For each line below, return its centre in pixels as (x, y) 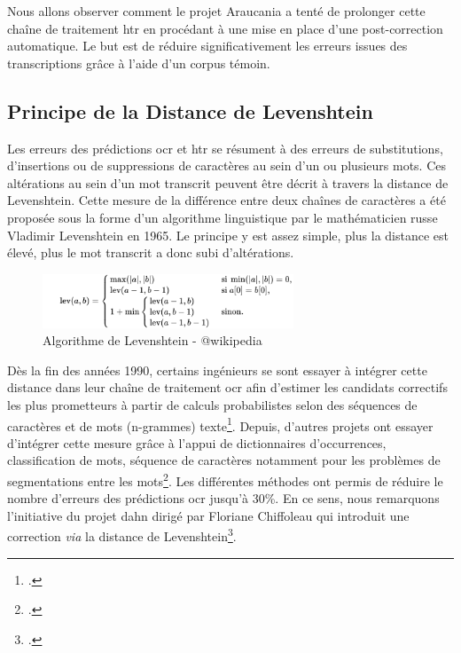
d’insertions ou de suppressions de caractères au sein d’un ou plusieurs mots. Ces (227, 165)
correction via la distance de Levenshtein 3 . (122, 535)
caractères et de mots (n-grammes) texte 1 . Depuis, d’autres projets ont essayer (220, 424)
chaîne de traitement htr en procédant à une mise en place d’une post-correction (225, 28)
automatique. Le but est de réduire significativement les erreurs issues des (207, 46)
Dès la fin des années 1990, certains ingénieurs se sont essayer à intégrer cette (217, 370)
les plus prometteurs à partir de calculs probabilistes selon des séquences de (212, 404)
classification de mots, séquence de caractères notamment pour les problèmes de (224, 460)
